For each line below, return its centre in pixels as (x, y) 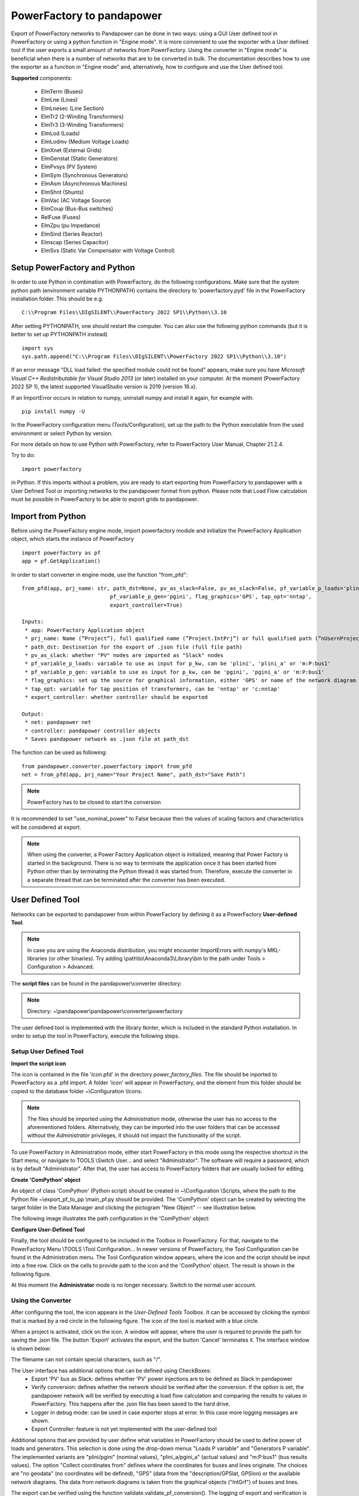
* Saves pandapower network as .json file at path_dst (107, 739)
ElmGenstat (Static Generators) (79, 159)
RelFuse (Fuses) (61, 217)
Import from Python (48, 516)
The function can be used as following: (59, 752)
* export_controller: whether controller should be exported (116, 697)
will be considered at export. (46, 827)
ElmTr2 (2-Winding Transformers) (82, 117)
